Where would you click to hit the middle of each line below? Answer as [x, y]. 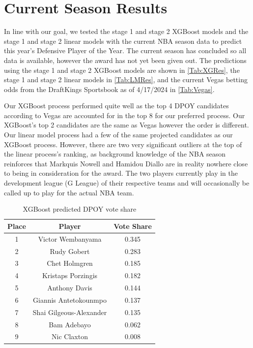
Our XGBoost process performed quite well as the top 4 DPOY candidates [116, 106]
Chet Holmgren [70, 263]
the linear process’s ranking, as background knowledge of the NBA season [115, 154]
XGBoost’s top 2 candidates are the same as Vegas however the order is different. [126, 125]
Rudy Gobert [70, 251]
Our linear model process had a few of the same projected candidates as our [118, 135]
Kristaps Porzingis [70, 275]
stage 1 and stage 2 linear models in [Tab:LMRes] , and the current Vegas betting [126, 79]
